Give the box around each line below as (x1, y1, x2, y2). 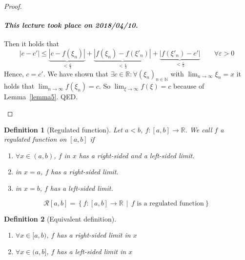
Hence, (4, 68, 24, 78)
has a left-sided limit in (57, 246, 126, 256)
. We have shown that (43, 68, 108, 78)
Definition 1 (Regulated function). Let (4, 124, 122, 134)
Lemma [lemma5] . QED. (4, 92, 78, 102)
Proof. (4, 1, 22, 11)
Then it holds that (4, 38, 59, 49)
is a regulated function (137, 200, 204, 207)
